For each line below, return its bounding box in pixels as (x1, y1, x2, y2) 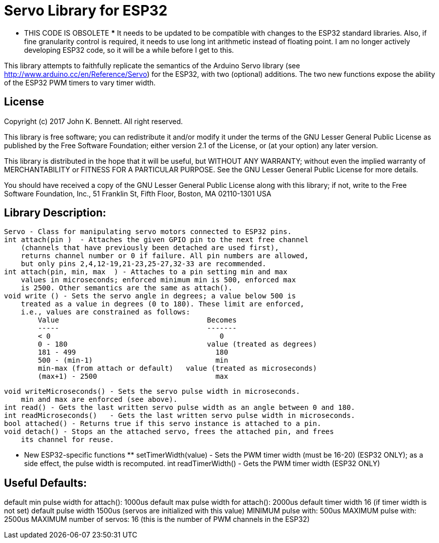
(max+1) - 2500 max (38, 372, 228, 381)
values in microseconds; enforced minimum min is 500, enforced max (21, 276, 296, 284)
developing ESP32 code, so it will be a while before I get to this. (24, 45, 234, 54)
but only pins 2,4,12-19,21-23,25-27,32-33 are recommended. (21, 260, 266, 268)
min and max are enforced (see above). (21, 395, 178, 404)
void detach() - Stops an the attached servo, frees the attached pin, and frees (4, 427, 334, 436)
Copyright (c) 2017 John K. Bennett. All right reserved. (4, 117, 183, 126)
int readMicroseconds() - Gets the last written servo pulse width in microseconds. (4, 411, 355, 420)
